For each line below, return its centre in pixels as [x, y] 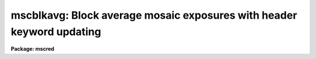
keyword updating [56, 32]
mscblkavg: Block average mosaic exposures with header [154, 15]
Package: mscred [33, 49]
